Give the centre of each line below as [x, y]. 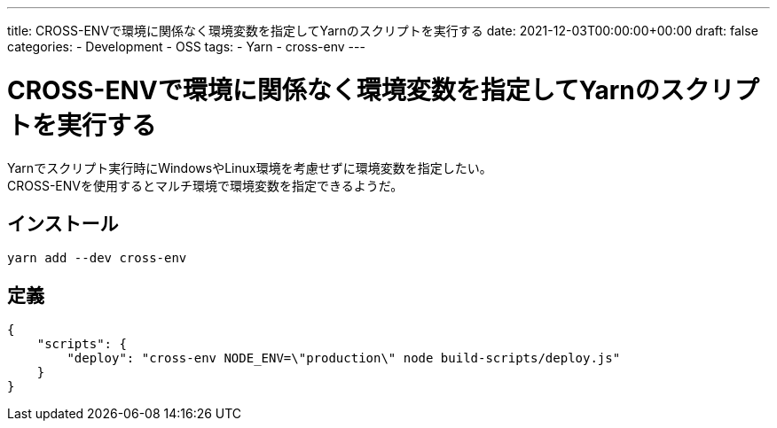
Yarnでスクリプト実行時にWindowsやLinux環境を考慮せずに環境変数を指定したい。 [250, 167]
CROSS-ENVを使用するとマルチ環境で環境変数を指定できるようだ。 [205, 185]
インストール [63, 223]
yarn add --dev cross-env [97, 258]
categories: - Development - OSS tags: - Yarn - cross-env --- [186, 47]
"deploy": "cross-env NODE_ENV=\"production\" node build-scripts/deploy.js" [344, 358]
